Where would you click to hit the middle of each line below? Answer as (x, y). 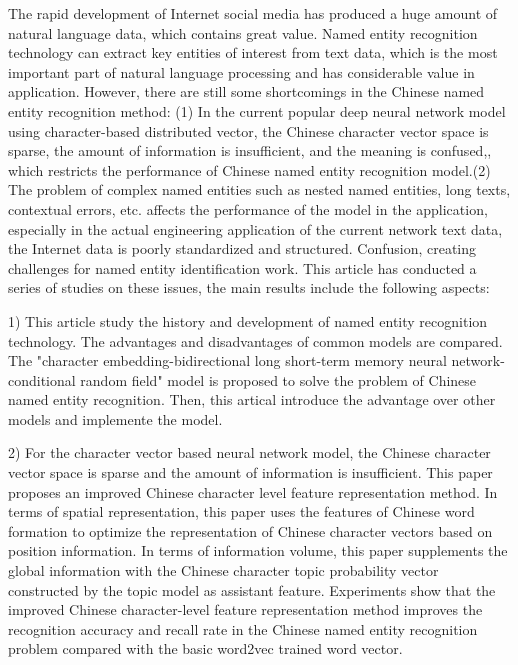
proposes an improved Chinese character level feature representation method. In (253, 491)
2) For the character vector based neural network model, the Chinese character (249, 452)
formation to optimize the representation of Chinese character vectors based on (250, 530)
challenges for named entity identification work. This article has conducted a (242, 267)
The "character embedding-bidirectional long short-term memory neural (227, 360)
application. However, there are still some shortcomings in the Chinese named (246, 91)
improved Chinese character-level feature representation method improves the (245, 609)
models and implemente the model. (115, 418)
